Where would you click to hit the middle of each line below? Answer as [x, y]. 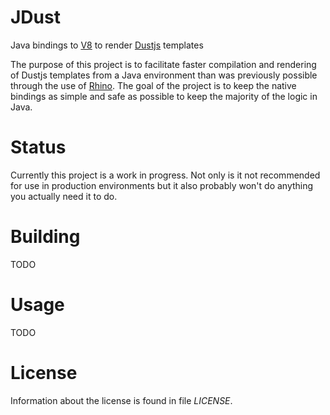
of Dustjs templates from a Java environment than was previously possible [164, 75]
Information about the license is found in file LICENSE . [121, 400]
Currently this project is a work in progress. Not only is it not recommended [165, 175]
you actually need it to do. [64, 196]
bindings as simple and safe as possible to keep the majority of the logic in [164, 96]
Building [45, 237]
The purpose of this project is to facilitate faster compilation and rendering [163, 64]
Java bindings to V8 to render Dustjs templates [107, 45]
